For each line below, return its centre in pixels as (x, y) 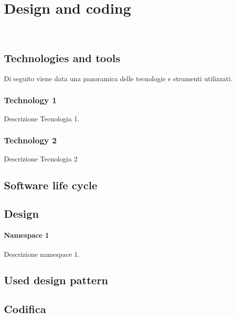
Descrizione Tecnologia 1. (42, 118)
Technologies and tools (62, 58)
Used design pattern (56, 280)
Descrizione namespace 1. (42, 254)
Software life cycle (51, 185)
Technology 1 (30, 100)
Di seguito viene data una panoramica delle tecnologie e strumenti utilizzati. (118, 78)
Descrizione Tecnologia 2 (41, 158)
